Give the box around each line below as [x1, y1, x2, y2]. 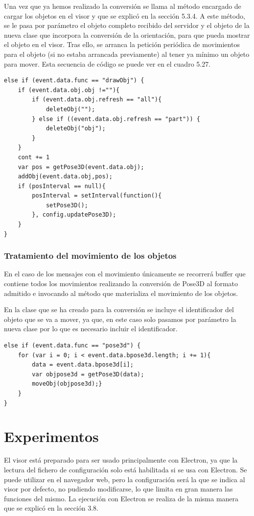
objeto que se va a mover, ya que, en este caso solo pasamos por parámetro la [4, 314, 236, 324]
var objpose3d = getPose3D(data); [32, 370, 144, 378]
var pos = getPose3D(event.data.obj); [18, 163, 144, 171]
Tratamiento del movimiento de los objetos [4, 249, 177, 262]
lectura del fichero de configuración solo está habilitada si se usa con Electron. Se [4, 464, 247, 474]
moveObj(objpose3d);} [32, 380, 102, 388]
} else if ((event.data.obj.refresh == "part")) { [32, 115, 200, 123]
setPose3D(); [46, 201, 88, 209]
